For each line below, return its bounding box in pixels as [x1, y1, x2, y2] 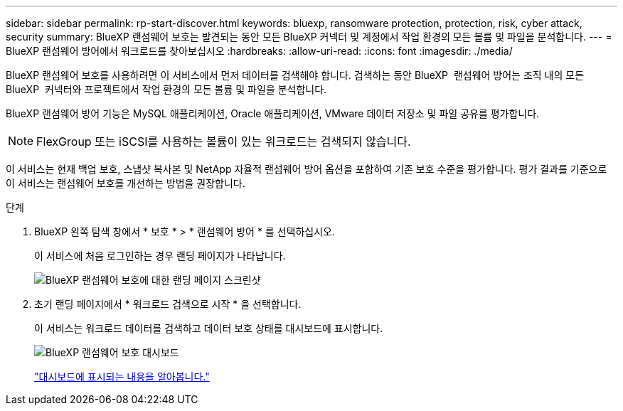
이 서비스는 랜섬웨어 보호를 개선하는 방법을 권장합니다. [6, 177, 245, 189]
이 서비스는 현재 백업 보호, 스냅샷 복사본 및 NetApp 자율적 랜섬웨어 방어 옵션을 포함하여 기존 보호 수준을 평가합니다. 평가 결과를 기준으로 [6, 163, 607, 175]
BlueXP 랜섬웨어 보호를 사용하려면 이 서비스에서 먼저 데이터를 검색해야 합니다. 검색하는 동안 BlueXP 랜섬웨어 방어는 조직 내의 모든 [6, 69, 585, 81]
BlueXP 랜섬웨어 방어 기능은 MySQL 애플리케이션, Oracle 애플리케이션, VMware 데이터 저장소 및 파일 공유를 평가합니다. [6, 107, 540, 119]
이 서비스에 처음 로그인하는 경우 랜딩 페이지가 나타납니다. [34, 250, 286, 262]
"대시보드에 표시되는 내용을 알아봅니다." [34, 370, 210, 383]
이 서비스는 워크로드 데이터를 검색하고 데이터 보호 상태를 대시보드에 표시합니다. [34, 322, 383, 334]
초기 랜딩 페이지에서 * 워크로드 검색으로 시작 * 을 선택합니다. [34, 298, 302, 310]
